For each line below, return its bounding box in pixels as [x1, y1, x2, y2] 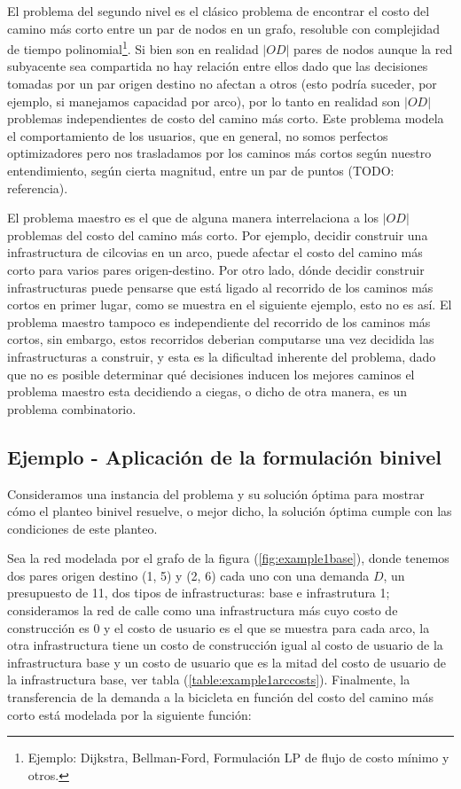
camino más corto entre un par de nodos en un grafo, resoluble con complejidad [7, 19, 441, 37]
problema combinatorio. [7, 399, 137, 418]
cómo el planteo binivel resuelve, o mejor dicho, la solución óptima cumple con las [7, 502, 452, 520]
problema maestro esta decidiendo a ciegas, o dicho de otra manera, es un [7, 382, 408, 401]
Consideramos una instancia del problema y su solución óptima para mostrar [7, 484, 425, 503]
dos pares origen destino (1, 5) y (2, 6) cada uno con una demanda [7, 566, 370, 584]
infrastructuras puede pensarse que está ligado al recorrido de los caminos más [7, 277, 434, 296]
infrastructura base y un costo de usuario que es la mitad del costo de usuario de [7, 652, 446, 671]
